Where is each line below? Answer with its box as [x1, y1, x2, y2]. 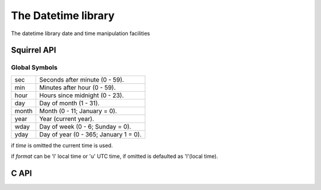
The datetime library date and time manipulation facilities [11, 30, 150, 37]
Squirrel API [11, 45, 56, 55]
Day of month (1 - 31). [39, 99, 100, 107]
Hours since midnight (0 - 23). [39, 91, 124, 99]
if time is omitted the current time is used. [11, 142, 113, 149]
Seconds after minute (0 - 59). [39, 75, 124, 83]
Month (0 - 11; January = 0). [39, 107, 117, 115]
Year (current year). [39, 114, 95, 123]
